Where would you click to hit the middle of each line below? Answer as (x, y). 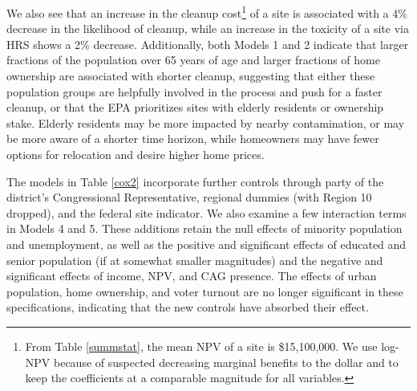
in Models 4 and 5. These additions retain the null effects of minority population (204, 228)
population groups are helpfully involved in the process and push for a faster (194, 91)
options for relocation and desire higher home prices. (136, 154)
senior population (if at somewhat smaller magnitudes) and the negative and (195, 260)
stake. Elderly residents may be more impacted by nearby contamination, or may (206, 122)
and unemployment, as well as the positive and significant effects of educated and (206, 244)
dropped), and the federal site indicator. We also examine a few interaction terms (206, 212)
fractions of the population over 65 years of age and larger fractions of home (193, 60)
